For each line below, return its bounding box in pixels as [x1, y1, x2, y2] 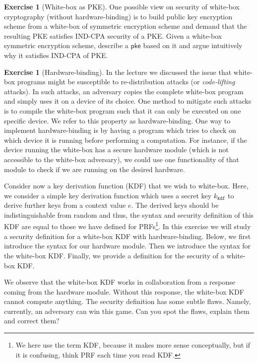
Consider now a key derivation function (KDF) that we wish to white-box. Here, [4, 181, 249, 191]
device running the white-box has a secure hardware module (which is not [4, 144, 229, 155]
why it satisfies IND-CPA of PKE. [4, 50, 108, 60]
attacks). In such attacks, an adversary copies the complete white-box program [4, 86, 244, 96]
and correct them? [4, 315, 60, 326]
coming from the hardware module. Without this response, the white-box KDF [4, 286, 244, 297]
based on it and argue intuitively [143, 40, 243, 51]
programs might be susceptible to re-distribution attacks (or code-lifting [17, 76, 235, 87]
